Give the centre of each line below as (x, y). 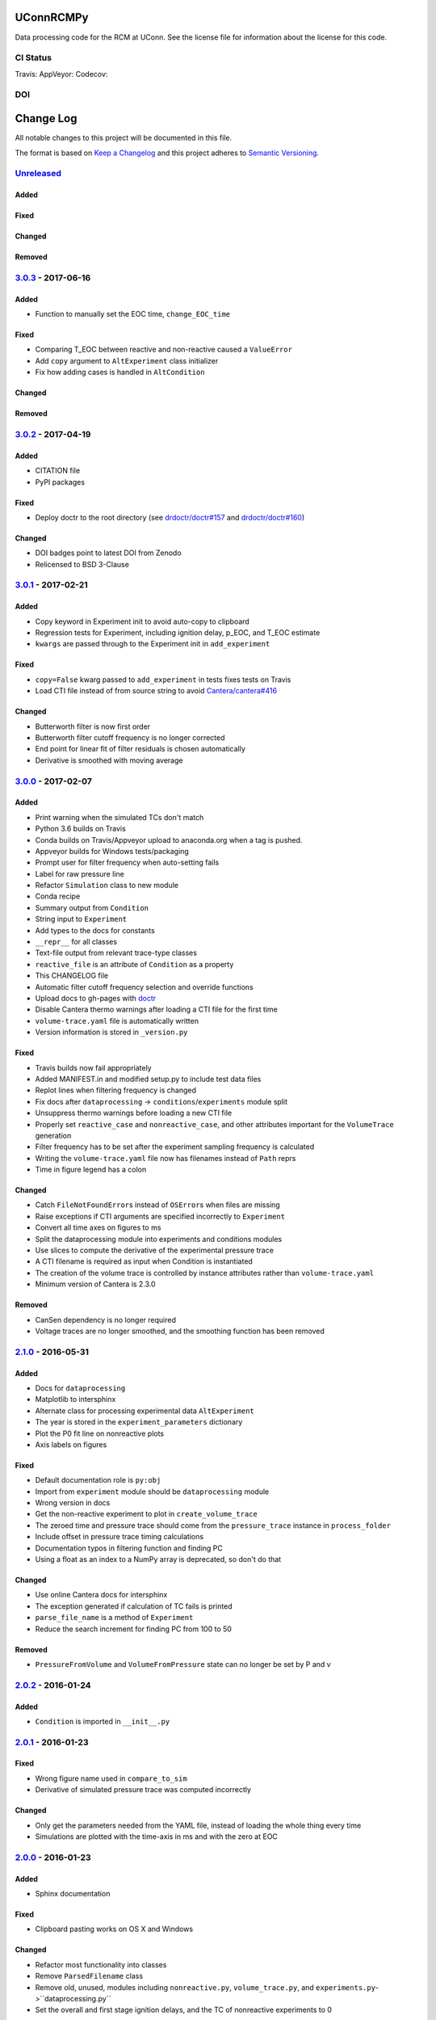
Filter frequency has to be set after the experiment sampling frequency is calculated (175, 1147)
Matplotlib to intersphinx (75, 1399)
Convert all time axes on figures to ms (98, 1227)
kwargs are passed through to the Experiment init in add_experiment (153, 644)
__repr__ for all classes (76, 942)
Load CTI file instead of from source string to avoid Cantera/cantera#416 (156, 691)
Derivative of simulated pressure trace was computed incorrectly (143, 1790)
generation (53, 1135)
